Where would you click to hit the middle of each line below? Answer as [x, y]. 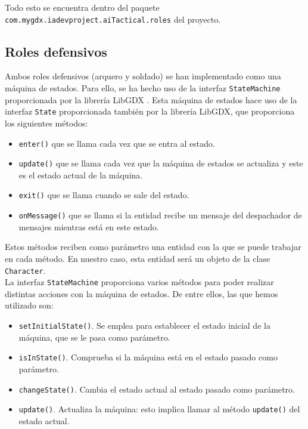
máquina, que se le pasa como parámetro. [94, 337]
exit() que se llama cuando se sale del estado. [104, 195]
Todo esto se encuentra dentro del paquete [82, 7]
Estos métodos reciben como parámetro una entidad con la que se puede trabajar [153, 247]
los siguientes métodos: [46, 123]
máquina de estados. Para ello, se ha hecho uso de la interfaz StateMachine [143, 88]
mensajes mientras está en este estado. [89, 226]
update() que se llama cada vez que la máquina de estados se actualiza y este [161, 163]
